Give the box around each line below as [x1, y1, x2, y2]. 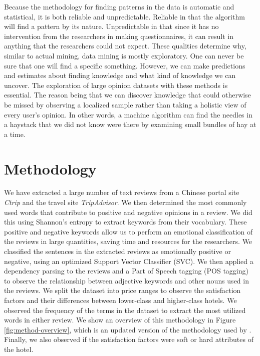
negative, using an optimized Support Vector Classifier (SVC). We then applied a [4, 255, 253, 266]
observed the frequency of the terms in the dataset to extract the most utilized [4, 304, 246, 315]
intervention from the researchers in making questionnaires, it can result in [4, 30, 233, 41]
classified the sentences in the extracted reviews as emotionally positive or [4, 246, 231, 256]
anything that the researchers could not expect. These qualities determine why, [4, 40, 246, 51]
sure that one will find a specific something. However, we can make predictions [4, 60, 245, 70]
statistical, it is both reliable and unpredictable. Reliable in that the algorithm [4, 11, 245, 21]
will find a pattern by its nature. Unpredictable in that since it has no [4, 21, 219, 31]
